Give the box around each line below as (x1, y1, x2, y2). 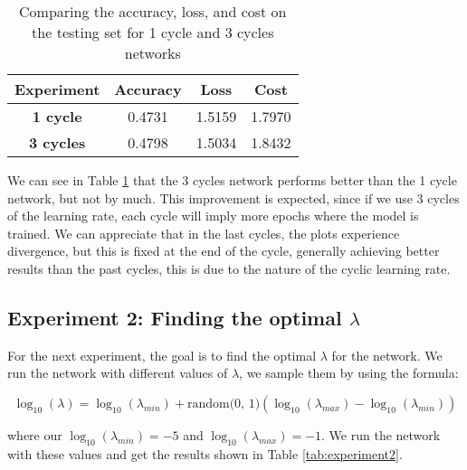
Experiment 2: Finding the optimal (7, 303, 342, 331)
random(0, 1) (186, 397, 261, 410)
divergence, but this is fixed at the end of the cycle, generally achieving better (7, 241, 440, 260)
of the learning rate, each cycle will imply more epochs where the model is (7, 206, 419, 225)
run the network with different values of (7, 363, 228, 382)
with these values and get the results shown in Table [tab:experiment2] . (7, 444, 403, 463)
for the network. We (331, 345, 443, 364)
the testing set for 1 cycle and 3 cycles (32, 22, 274, 42)
